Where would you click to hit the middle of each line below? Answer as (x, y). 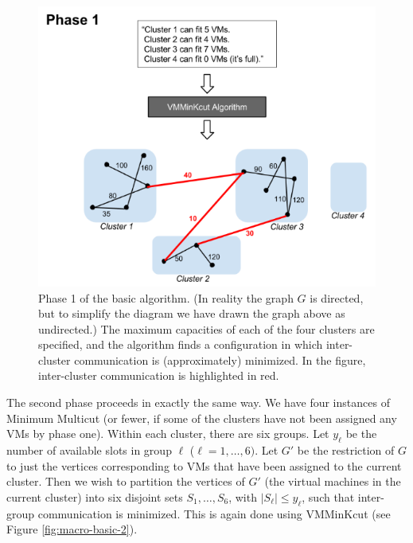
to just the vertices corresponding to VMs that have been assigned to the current (204, 465)
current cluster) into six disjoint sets (95, 496)
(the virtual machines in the (333, 481)
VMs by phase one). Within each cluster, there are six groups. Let (168, 434)
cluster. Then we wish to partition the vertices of (126, 481)
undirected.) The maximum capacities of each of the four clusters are (206, 328)
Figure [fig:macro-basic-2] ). (72, 529)
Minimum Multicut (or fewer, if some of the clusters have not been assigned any (202, 418)
